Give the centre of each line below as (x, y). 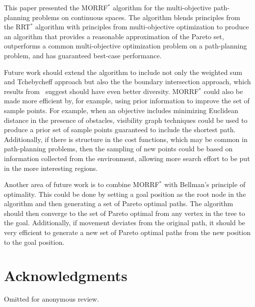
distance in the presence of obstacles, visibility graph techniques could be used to (126, 120)
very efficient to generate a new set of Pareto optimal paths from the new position (127, 232)
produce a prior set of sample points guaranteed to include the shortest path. (120, 130)
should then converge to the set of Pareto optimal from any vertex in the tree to (125, 213)
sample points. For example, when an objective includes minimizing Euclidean (121, 110)
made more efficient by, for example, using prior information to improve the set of (127, 101)
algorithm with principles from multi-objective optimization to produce (142, 27)
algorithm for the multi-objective (162, 7)
